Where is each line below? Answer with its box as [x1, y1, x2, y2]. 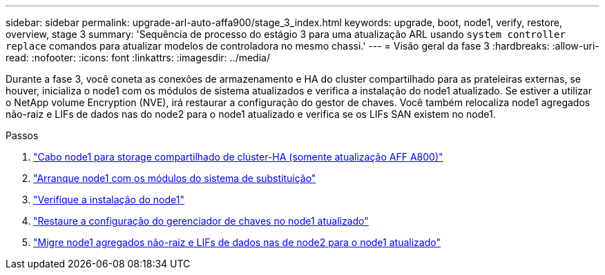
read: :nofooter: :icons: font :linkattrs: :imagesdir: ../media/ [6, 52, 270, 63]
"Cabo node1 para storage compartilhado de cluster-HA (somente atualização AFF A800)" [33, 151, 443, 163]
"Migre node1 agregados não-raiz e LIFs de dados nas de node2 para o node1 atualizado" [33, 236, 441, 248]
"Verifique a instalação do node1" [33, 194, 184, 205]
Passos [6, 130, 39, 141]
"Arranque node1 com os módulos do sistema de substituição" [33, 172, 316, 184]
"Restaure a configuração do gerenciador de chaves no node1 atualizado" [33, 215, 369, 227]
